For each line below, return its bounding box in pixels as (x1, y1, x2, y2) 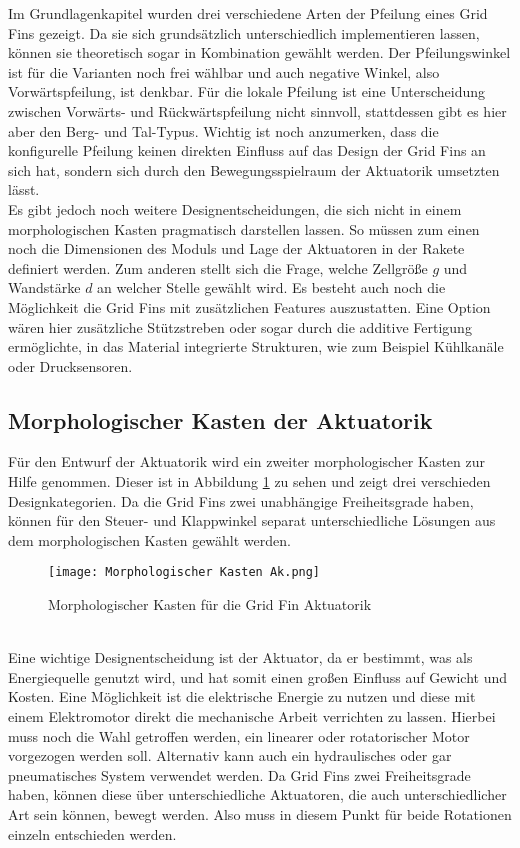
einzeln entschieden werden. (8, 823, 177, 844)
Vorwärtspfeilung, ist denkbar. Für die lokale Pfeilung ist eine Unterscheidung (8, 81, 486, 102)
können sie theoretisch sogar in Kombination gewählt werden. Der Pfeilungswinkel (8, 42, 511, 63)
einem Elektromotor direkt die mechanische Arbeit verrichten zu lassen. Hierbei (8, 706, 496, 727)
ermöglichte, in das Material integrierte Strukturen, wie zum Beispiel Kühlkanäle (8, 336, 504, 357)
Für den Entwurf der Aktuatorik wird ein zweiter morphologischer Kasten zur (8, 451, 486, 472)
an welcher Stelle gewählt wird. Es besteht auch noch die (97, 277, 446, 298)
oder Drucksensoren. (8, 355, 133, 376)
